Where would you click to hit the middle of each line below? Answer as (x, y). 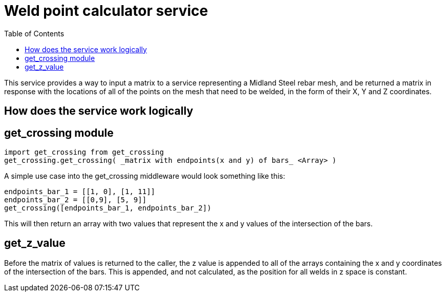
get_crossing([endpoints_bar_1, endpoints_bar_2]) (108, 208)
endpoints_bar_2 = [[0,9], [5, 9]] (76, 200)
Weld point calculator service (106, 11)
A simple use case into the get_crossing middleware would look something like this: (145, 176)
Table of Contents (34, 33)
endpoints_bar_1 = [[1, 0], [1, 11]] (80, 192)
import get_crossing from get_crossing (84, 152)
